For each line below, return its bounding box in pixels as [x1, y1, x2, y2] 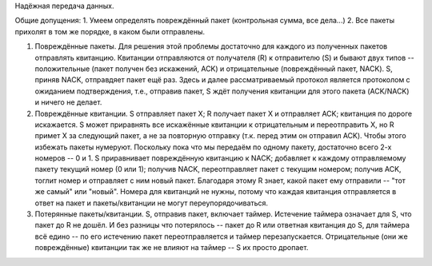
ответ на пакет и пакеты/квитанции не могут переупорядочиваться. [34, 198, 268, 208]
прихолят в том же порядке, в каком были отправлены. [14, 26, 206, 36]
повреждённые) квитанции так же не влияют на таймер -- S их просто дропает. [34, 243, 309, 252]
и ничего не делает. [34, 97, 102, 107]
